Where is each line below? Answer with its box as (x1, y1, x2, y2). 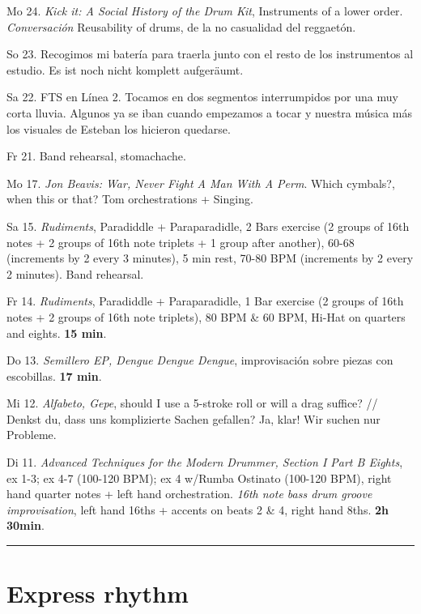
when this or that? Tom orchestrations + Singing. (6, 190, 253, 207)
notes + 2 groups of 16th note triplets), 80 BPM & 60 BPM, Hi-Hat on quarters (6, 308, 406, 325)
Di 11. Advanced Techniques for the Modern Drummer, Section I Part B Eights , (6, 454, 403, 471)
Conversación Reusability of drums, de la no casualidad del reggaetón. (6, 18, 356, 35)
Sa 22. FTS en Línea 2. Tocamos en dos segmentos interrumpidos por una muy (6, 88, 398, 105)
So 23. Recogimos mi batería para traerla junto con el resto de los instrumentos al (6, 45, 414, 62)
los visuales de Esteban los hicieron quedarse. (6, 120, 231, 137)
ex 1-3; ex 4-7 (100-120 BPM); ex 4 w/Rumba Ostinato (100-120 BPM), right (6, 469, 392, 486)
